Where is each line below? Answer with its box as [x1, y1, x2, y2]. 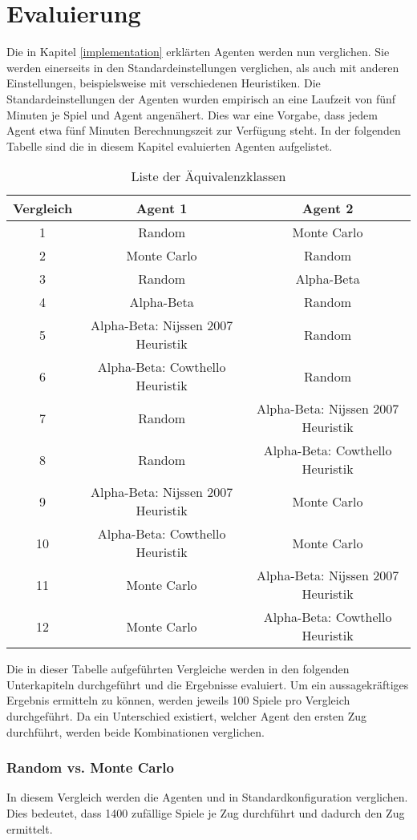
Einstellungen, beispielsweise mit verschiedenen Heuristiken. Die [6, 75, 321, 91]
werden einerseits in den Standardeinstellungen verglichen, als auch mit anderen [6, 59, 399, 75]
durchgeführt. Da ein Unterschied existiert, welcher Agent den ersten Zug [6, 708, 367, 725]
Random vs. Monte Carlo [6, 757, 174, 777]
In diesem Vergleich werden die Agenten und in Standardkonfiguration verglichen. [6, 789, 408, 806]
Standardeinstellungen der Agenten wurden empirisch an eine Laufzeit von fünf [6, 90, 396, 107]
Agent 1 [136, 199, 188, 218]
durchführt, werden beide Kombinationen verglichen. [6, 723, 265, 740]
